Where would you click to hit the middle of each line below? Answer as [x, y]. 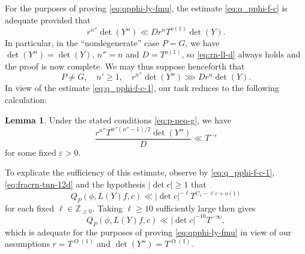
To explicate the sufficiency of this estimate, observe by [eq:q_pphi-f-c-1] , [140, 172]
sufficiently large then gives [206, 208]
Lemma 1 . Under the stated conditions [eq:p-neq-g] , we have [118, 120]
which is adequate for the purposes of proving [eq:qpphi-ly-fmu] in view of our [148, 232]
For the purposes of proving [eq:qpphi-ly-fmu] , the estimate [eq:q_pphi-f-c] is [146, 8]
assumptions [27, 244]
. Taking [107, 208]
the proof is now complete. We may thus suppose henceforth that [125, 66]
